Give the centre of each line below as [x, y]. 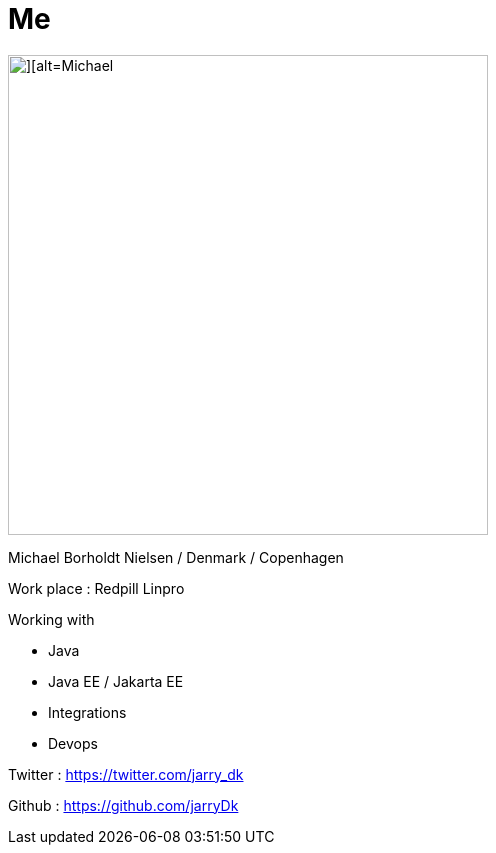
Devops [73, 743]
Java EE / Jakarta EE [116, 681]
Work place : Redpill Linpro [96, 588]
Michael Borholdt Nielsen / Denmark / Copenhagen [176, 557]
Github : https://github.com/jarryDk [123, 805]
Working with [51, 619]
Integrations [87, 712]
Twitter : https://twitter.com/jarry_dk [126, 774]
